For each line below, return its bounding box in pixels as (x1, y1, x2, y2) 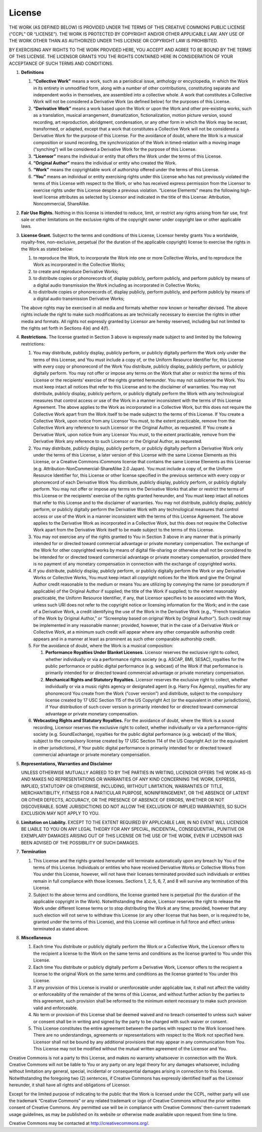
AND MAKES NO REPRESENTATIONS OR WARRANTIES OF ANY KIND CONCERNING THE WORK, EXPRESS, (21, 776, 236, 782)
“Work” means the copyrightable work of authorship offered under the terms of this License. (33, 167, 219, 173)
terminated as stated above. (33, 926, 89, 931)
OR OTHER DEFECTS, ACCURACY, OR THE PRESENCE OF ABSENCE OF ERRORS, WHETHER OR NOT (21, 797, 225, 803)
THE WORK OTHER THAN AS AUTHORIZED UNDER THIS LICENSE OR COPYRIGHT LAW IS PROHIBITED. (9, 38, 218, 44)
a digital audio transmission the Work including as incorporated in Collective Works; (33, 282, 201, 288)
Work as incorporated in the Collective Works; (33, 262, 126, 268)
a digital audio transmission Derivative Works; (33, 296, 125, 302)
